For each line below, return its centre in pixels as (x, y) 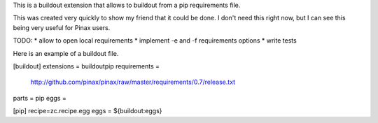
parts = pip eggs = (40, 98)
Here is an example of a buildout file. (66, 53)
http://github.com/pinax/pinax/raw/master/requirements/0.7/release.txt (133, 82)
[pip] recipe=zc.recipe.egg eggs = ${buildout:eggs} (87, 111)
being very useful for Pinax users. (62, 27)
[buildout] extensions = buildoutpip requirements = (86, 66)
